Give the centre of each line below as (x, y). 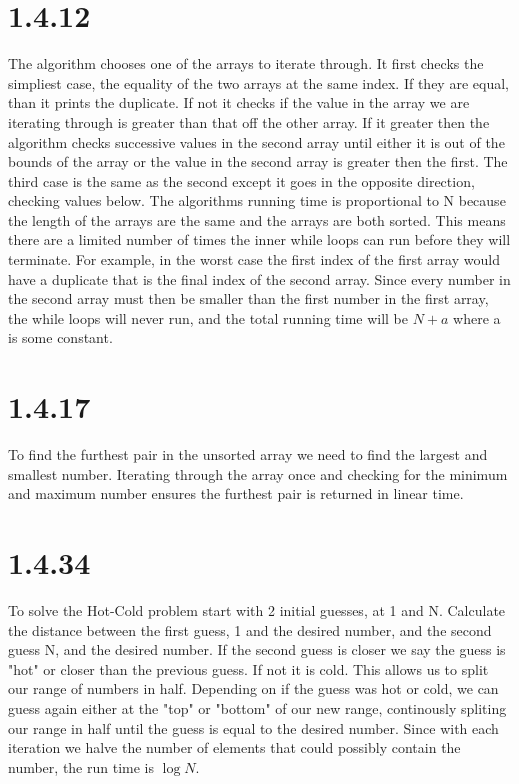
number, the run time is (81, 766)
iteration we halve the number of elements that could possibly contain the (234, 747)
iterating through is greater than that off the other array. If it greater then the (249, 121)
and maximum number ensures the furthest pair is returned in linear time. (236, 493)
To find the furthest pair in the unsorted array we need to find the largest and (248, 454)
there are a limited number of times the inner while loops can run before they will (259, 239)
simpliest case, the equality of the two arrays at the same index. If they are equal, (258, 82)
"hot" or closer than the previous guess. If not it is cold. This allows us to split (248, 668)
